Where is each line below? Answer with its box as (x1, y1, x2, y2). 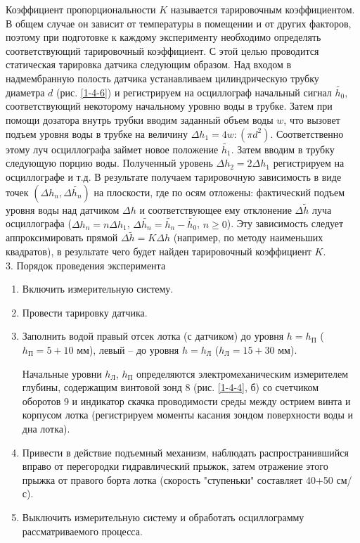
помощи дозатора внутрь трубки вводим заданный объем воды (6, 112, 274, 127)
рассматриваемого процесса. (22, 523, 143, 538)
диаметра (6, 84, 45, 99)
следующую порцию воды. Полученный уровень (6, 155, 213, 170)
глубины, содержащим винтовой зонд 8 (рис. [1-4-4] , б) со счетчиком (22, 380, 319, 395)
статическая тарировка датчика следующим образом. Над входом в (6, 57, 292, 72)
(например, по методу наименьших (173, 230, 323, 245)
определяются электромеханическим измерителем (136, 366, 349, 381)
